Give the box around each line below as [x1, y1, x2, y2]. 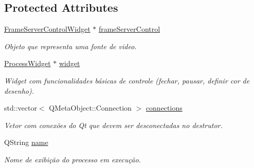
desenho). [4, 85, 34, 96]
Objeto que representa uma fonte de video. [4, 40, 137, 51]
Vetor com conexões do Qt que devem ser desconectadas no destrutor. [4, 119, 223, 130]
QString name [4, 137, 48, 148]
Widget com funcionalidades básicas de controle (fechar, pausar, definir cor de [4, 75, 250, 86]
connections [146, 102, 183, 113]
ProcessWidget [4, 58, 51, 69]
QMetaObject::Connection [49, 102, 132, 113]
